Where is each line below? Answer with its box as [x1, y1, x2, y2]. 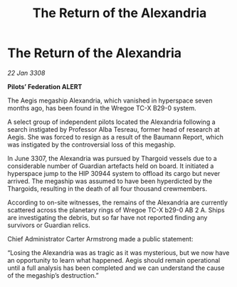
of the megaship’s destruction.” [7, 271, 99, 279]
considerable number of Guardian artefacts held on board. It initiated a [7, 162, 214, 170]
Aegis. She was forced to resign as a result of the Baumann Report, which [7, 132, 224, 141]
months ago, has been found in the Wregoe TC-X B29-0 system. [7, 103, 197, 112]
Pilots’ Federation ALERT [7, 82, 83, 90]
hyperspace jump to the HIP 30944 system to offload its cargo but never [7, 169, 221, 177]
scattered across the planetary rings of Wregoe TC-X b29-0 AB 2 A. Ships [7, 205, 226, 214]
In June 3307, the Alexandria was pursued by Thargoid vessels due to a [7, 154, 217, 162]
